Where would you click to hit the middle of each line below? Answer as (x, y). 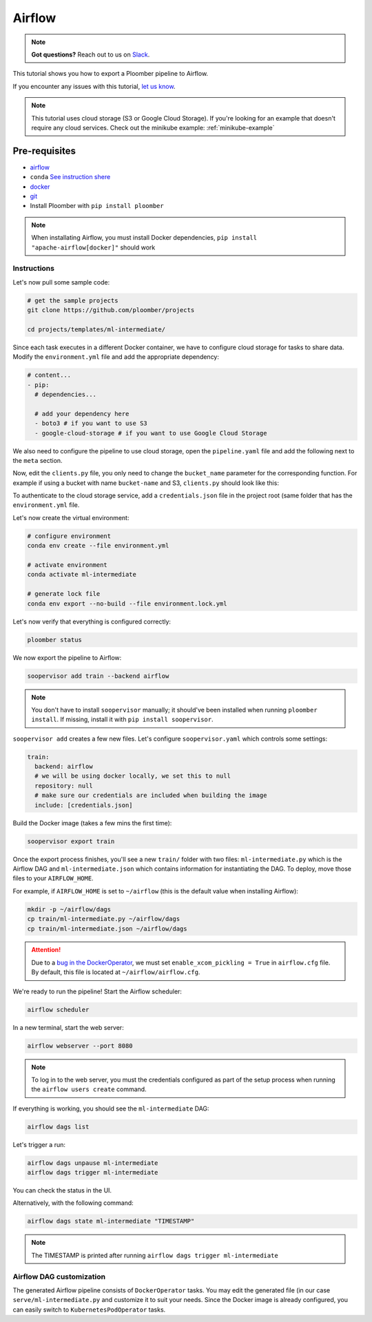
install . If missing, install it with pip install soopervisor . (122, 719)
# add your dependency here (82, 414)
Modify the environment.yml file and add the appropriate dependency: (116, 357)
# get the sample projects (73, 300)
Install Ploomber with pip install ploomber (97, 206)
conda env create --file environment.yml (98, 546)
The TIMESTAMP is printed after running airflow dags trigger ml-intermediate (155, 1255)
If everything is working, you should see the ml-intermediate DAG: (111, 1108)
